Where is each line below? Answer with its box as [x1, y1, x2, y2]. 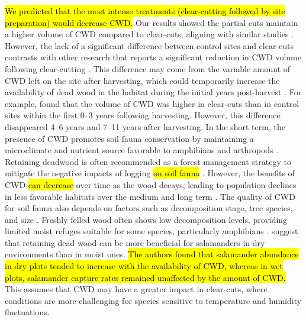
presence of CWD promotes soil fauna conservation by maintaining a [5, 132, 254, 144]
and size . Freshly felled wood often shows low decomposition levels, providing [5, 213, 288, 225]
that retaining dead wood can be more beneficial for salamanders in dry [5, 236, 265, 248]
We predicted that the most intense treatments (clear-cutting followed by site [5, 5, 285, 17]
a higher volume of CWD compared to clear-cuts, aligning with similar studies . [5, 28, 294, 40]
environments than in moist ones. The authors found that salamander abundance [5, 248, 299, 260]
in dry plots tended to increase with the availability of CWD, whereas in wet [5, 260, 283, 272]
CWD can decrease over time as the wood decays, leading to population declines [5, 178, 297, 190]
